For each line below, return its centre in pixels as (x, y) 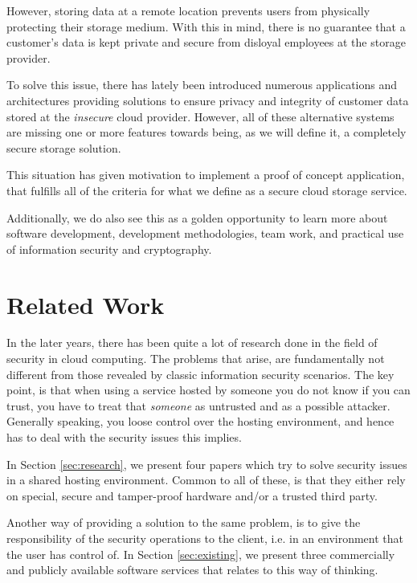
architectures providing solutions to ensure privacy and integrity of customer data (208, 100)
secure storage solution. (64, 147)
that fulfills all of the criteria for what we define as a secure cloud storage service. (207, 190)
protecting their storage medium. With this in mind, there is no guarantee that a (206, 26)
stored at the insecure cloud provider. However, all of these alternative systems (200, 116)
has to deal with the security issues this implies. (124, 437)
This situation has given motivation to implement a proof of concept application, (206, 175)
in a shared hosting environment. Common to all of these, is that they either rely (206, 480)
